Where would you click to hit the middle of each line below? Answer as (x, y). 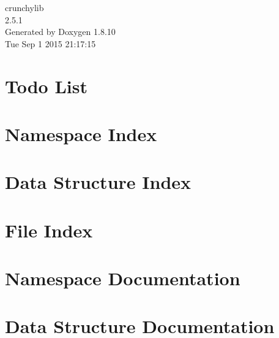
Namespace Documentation (123, 278)
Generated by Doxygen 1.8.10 (60, 32)
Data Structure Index (98, 182)
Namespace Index (81, 133)
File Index (49, 230)
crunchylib (24, 7)
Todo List (46, 86)
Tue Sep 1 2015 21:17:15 (50, 43)
